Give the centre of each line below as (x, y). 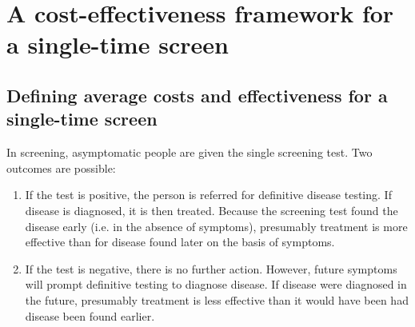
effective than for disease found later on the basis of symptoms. (180, 242)
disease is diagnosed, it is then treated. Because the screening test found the (211, 210)
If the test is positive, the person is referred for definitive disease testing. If (208, 195)
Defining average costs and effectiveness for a (197, 95)
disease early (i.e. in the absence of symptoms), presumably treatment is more (216, 226)
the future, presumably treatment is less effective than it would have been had (217, 299)
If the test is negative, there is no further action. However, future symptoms (211, 268)
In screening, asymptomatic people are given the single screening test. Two (190, 152)
